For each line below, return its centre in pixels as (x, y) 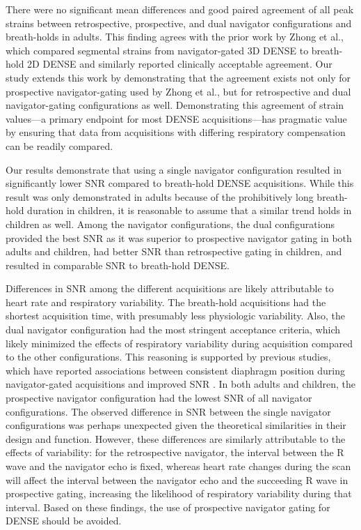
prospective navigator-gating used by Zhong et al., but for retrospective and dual (178, 91)
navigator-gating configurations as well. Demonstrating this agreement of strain (175, 105)
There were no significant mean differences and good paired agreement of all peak (180, 9)
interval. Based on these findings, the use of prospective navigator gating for (168, 507)
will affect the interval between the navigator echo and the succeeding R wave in (177, 479)
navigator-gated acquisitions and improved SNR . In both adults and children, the (181, 384)
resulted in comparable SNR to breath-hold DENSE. (118, 265)
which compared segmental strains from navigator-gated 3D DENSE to (157, 50)
